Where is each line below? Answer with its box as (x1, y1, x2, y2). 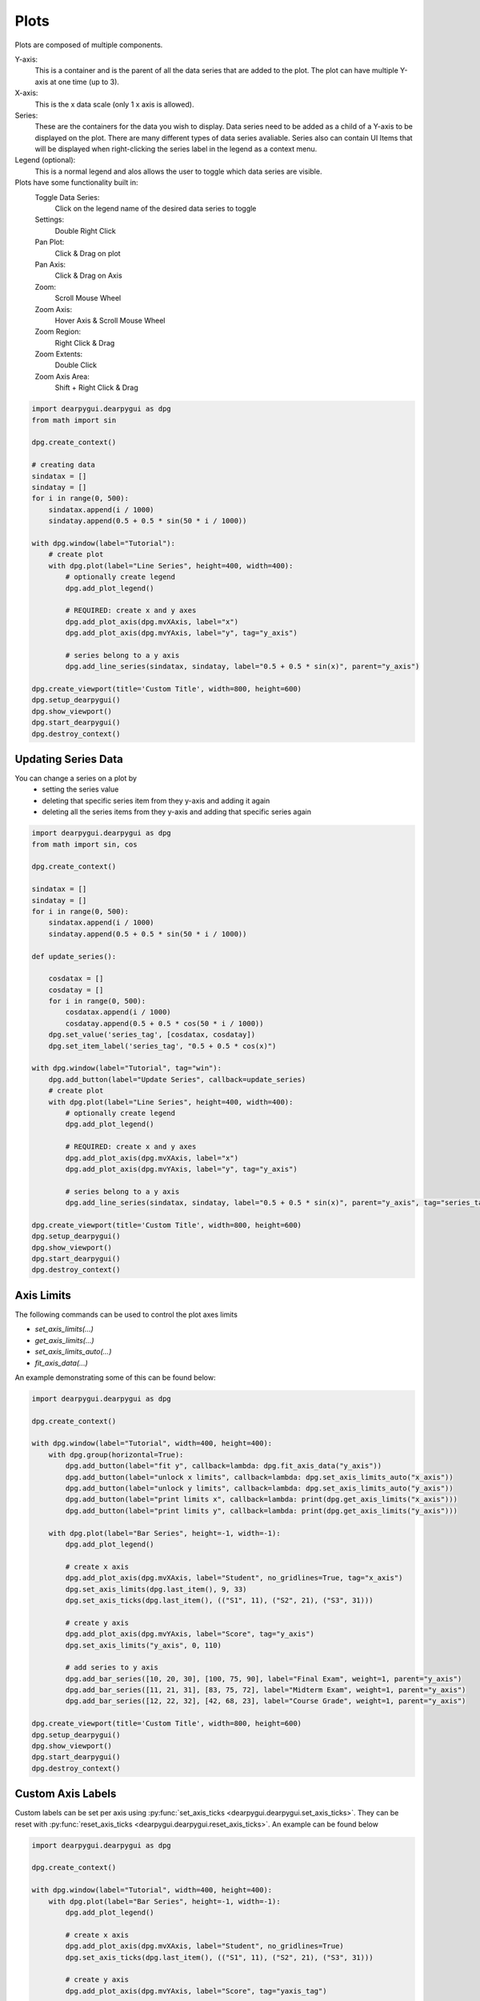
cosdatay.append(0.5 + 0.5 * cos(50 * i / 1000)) (65, 1019, 264, 1028)
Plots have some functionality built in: (14, 178, 138, 187)
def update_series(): (31, 952, 117, 960)
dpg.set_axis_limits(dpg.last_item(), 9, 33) (65, 1585, 247, 1594)
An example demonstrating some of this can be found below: (14, 1373, 216, 1382)
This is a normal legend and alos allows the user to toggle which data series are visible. (34, 166, 322, 176)
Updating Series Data (14, 752, 123, 766)
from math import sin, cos (31, 840, 138, 848)
